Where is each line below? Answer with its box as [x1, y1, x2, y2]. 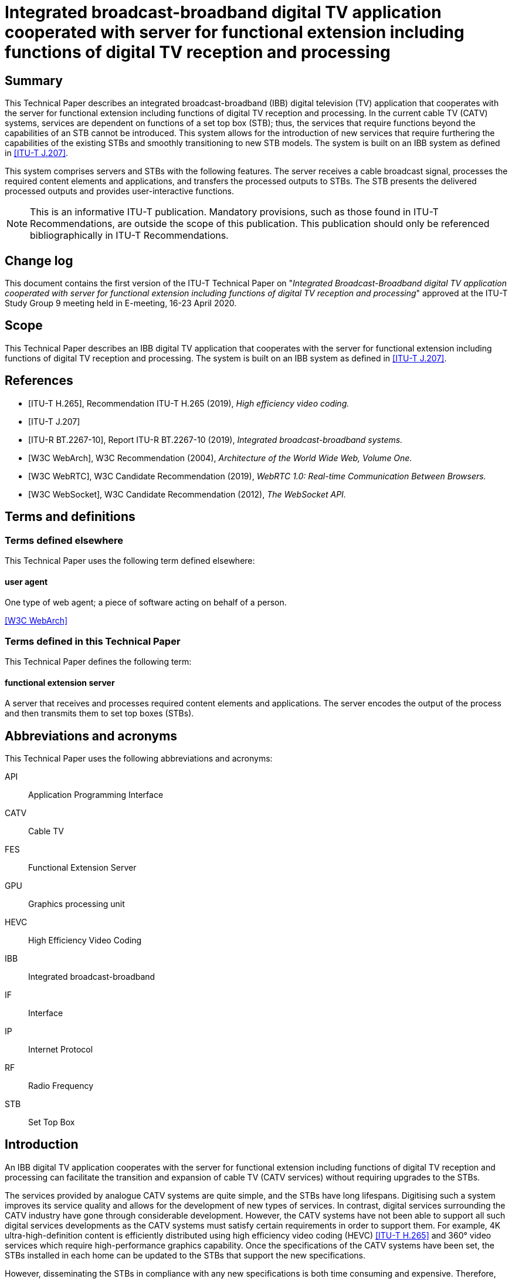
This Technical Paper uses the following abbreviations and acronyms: [5, 753, 273, 763]
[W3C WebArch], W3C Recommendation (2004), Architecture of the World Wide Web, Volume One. [28, 452, 412, 463]
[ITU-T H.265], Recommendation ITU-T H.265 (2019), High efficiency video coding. [28, 398, 350, 408]
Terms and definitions [5, 509, 135, 525]
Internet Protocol [28, 1044, 93, 1054]
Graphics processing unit [28, 898, 125, 909]
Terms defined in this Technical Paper [5, 635, 181, 647]
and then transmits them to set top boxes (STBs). [5, 708, 194, 719]
